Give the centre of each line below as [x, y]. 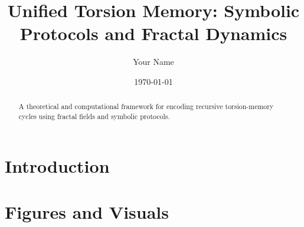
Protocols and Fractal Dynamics [153, 33]
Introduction [57, 165]
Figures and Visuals [87, 211]
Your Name [153, 62]
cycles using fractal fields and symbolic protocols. [94, 116]
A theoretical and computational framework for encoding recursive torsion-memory [146, 106]
